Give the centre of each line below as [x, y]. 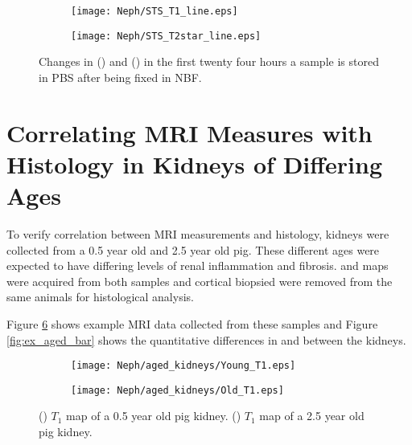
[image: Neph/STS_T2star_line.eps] [166, 36]
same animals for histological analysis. [100, 297]
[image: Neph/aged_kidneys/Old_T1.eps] [177, 390]
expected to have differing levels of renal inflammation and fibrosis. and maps [198, 265]
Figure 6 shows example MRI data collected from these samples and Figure [192, 323]
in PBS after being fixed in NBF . [120, 77]
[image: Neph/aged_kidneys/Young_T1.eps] [183, 366]
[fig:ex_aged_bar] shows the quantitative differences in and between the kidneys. [206, 339]
